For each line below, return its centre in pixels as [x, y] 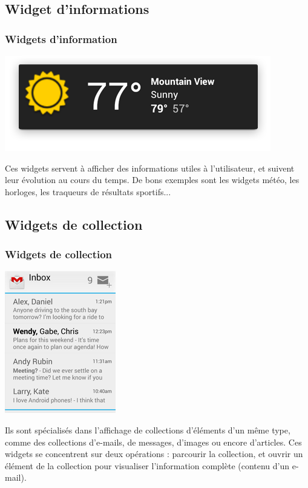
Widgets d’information [61, 38]
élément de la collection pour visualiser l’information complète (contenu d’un [147, 465]
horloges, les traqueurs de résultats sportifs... [88, 191]
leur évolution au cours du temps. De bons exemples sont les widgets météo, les [152, 180]
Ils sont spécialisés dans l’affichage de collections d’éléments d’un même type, [148, 430]
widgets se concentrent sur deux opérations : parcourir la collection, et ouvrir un [154, 454]
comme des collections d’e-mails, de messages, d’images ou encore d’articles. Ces [153, 442]
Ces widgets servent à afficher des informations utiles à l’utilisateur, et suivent [150, 168]
